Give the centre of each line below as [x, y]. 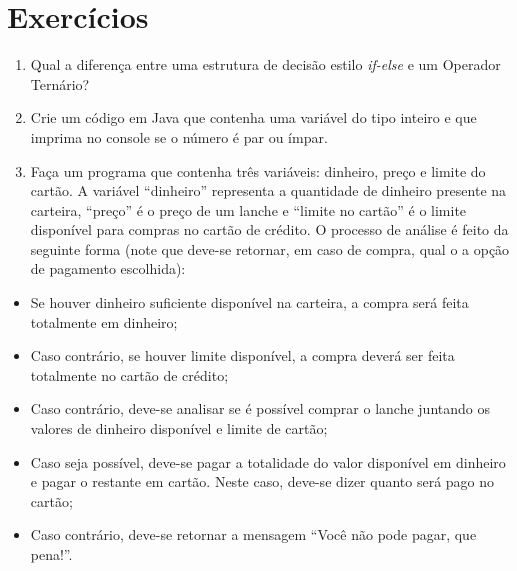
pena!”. [51, 554]
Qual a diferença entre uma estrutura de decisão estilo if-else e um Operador [265, 64]
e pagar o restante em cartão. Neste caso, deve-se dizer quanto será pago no [262, 481]
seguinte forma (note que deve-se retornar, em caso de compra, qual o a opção [270, 248]
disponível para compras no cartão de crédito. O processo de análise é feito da [269, 229]
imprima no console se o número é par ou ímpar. [179, 136]
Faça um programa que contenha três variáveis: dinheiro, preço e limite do [258, 170]
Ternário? [60, 83]
